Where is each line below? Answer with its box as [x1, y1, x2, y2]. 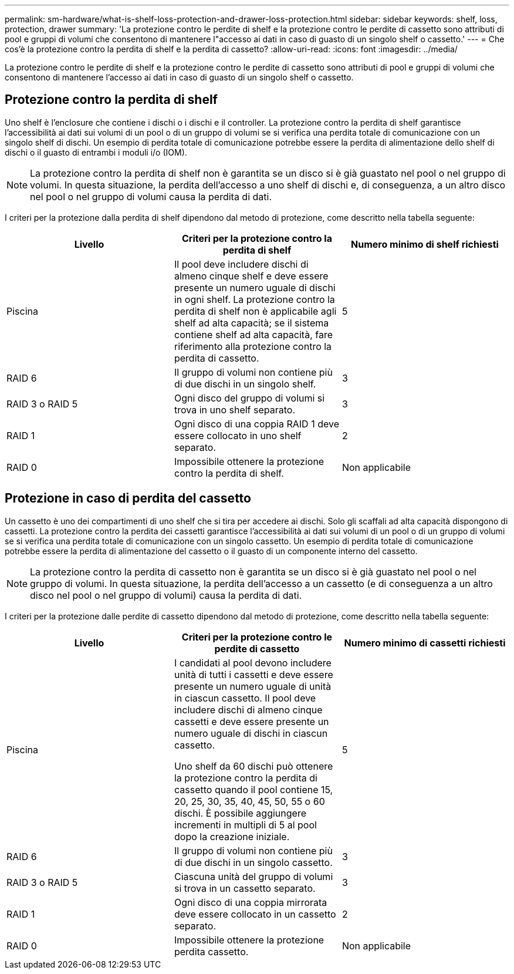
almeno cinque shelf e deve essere [174, 269, 329, 282]
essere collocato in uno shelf [174, 429, 302, 441]
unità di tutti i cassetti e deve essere [174, 668, 333, 680]
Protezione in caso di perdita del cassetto [5, 491, 251, 506]
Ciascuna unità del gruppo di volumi [174, 870, 333, 882]
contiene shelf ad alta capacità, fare [174, 328, 333, 341]
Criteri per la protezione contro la [181, 232, 332, 244]
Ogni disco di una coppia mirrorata [174, 896, 327, 908]
